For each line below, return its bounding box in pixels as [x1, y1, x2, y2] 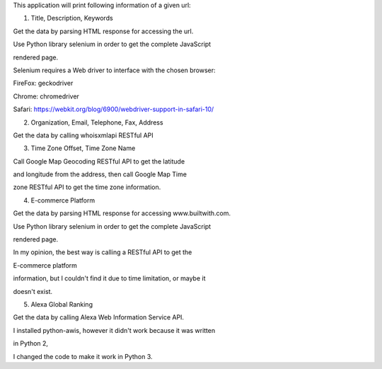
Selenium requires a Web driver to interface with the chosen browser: [13, 66, 216, 74]
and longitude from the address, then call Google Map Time [13, 170, 187, 178]
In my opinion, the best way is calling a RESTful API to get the [13, 248, 192, 256]
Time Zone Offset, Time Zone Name [30, 144, 136, 152]
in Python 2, [13, 339, 49, 348]
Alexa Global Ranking [30, 300, 93, 308]
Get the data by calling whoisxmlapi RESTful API [13, 131, 154, 140]
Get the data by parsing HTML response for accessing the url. [13, 27, 194, 35]
